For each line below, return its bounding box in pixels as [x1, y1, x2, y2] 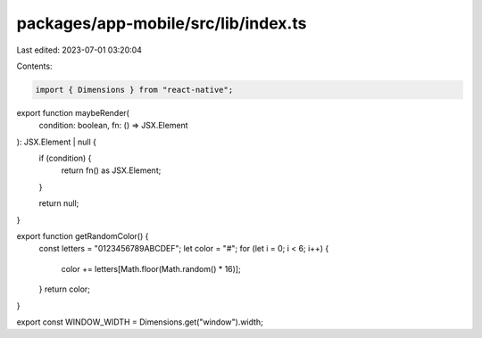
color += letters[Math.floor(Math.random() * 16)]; [61, 263, 241, 274]
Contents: [16, 61, 53, 71]
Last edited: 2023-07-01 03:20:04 [16, 45, 143, 55]
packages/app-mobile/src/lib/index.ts [16, 13, 307, 33]
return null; [38, 198, 79, 209]
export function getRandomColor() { [16, 231, 149, 242]
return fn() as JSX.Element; [61, 165, 162, 176]
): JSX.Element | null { [16, 136, 97, 147]
